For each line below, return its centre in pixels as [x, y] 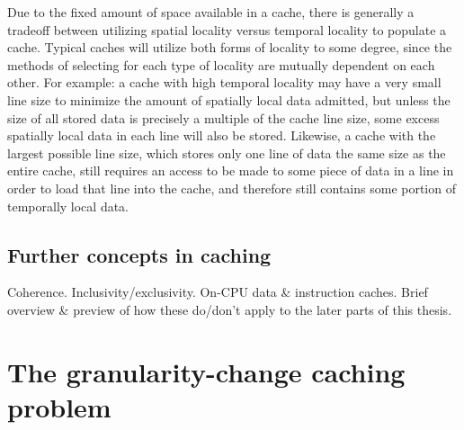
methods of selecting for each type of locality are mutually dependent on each [221, 64]
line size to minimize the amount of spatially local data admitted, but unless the [229, 99]
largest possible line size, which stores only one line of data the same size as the [227, 152]
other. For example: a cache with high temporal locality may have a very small [224, 82]
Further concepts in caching [139, 254]
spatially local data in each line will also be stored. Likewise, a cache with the [222, 135]
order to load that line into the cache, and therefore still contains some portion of [232, 188]
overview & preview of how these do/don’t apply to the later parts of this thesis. [230, 309]
